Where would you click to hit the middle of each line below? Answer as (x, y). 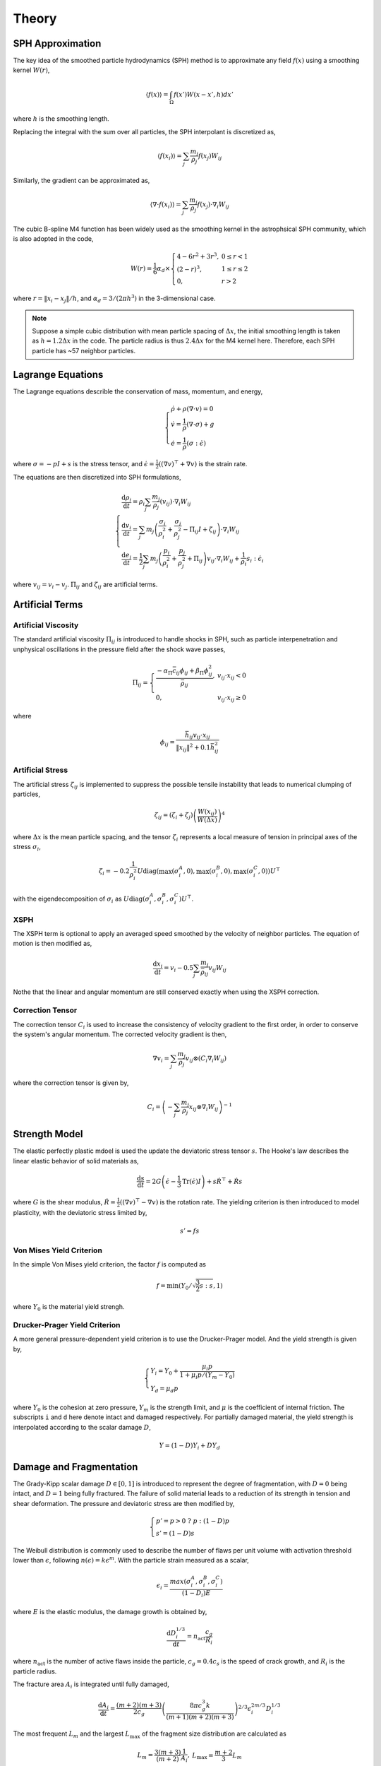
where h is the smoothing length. (61, 119)
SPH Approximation (57, 43)
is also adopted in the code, (53, 238)
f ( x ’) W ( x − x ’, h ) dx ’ (204, 94)
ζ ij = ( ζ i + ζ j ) (174, 816)
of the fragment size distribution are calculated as (214, 1734)
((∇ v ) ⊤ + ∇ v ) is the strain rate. (203, 463)
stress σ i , (27, 848)
